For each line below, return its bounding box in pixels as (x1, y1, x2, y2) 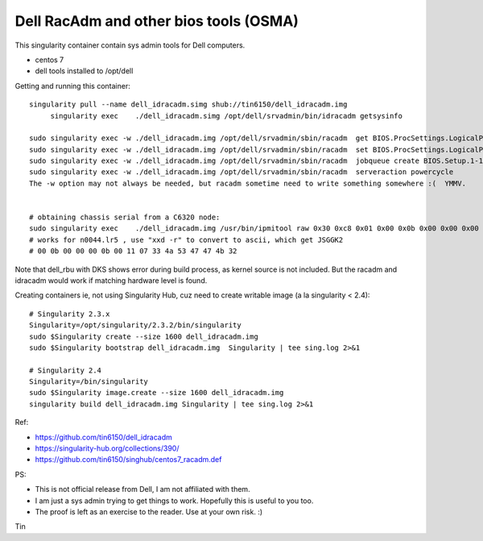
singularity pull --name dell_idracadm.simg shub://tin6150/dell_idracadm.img (29, 100, 348, 109)
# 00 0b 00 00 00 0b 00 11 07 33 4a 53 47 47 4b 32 (29, 247, 237, 256)
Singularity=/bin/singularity (29, 377, 149, 386)
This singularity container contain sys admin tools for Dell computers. (14, 40, 246, 50)
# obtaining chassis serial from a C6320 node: (29, 213, 221, 222)
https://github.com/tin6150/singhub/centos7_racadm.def (35, 455, 222, 464)
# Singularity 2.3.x (29, 309, 110, 318)
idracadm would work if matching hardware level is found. (14, 275, 208, 285)
